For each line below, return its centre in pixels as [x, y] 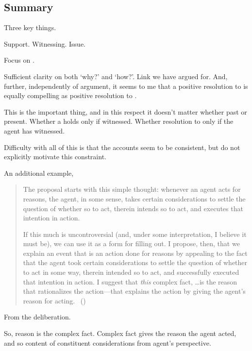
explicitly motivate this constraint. [55, 157]
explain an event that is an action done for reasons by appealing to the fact [135, 253]
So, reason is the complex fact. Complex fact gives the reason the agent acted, [120, 333]
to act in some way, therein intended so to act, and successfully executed [131, 272]
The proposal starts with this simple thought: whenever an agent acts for [132, 189]
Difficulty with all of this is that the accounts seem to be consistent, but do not [122, 147]
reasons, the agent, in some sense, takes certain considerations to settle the [134, 198]
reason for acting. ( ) [54, 300]
